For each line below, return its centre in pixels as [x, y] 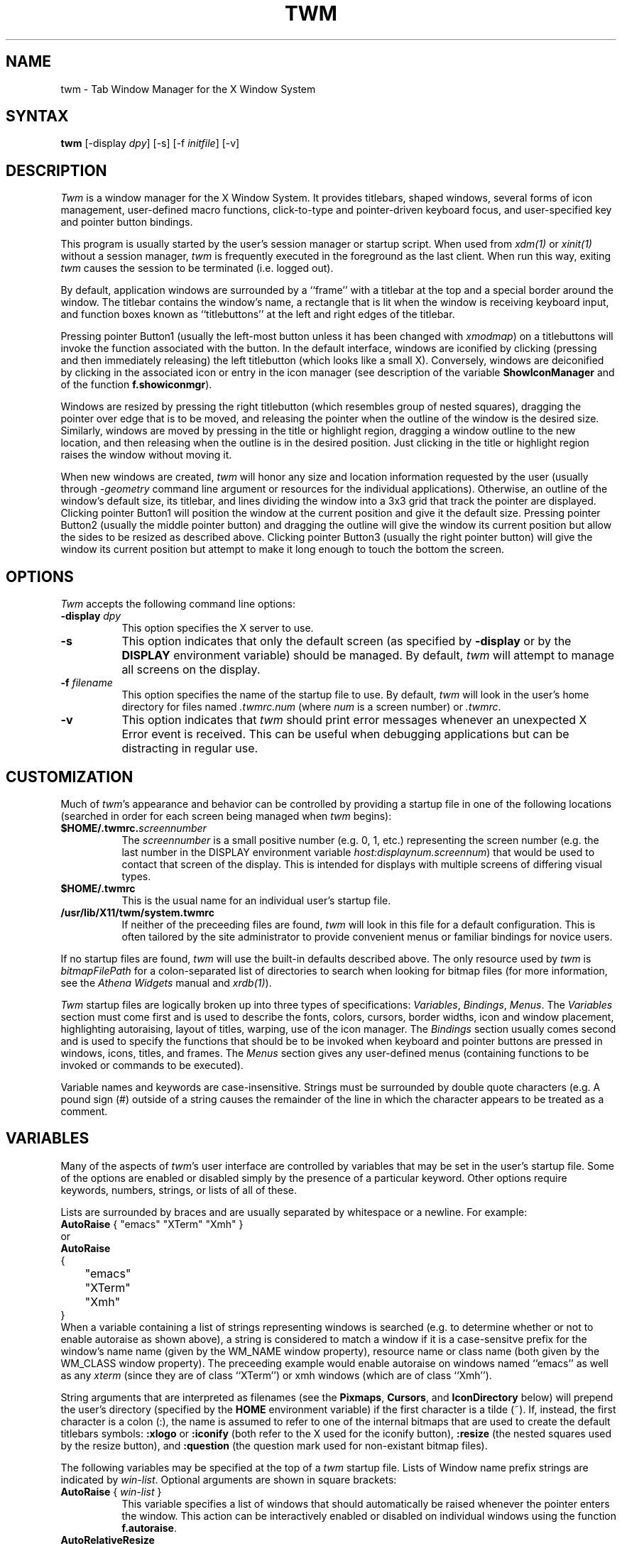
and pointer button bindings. [127, 222]
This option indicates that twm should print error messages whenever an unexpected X [354, 720]
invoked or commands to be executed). [152, 1065]
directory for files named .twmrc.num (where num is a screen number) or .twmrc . [311, 707]
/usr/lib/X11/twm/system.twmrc [137, 912]
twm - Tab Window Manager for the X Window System [188, 89]
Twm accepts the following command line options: [178, 604]
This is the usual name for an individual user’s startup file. [256, 900]
